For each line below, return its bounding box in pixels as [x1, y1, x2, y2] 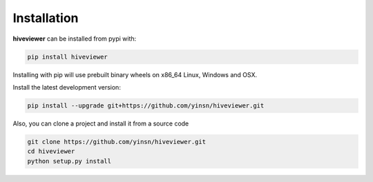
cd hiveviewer [27, 148, 75, 155]
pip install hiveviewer [27, 52, 108, 61]
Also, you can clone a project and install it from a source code [12, 119, 189, 128]
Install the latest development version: [12, 83, 121, 91]
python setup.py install [27, 157, 112, 165]
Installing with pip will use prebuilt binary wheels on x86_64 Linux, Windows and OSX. [12, 70, 258, 79]
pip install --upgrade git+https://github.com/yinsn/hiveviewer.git [27, 101, 265, 110]
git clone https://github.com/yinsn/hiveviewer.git [27, 138, 207, 145]
